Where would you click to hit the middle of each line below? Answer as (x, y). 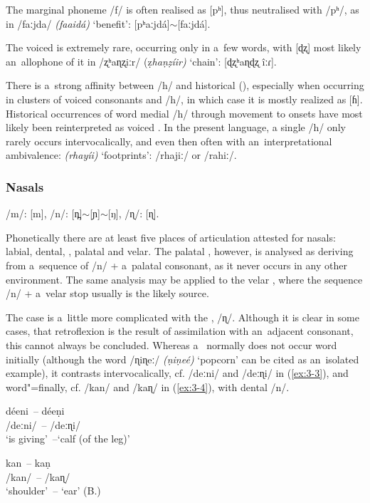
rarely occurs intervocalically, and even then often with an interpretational (169, 141)
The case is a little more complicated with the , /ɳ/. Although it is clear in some (183, 317)
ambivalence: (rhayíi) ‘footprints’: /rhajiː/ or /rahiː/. (121, 155)
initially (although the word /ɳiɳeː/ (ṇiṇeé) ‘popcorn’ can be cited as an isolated (183, 359)
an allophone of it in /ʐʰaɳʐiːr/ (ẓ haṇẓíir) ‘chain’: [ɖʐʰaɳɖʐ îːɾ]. (141, 61)
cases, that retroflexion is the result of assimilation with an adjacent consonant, (180, 331)
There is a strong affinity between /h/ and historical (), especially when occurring (185, 85)
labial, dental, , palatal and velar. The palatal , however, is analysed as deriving (180, 251)
